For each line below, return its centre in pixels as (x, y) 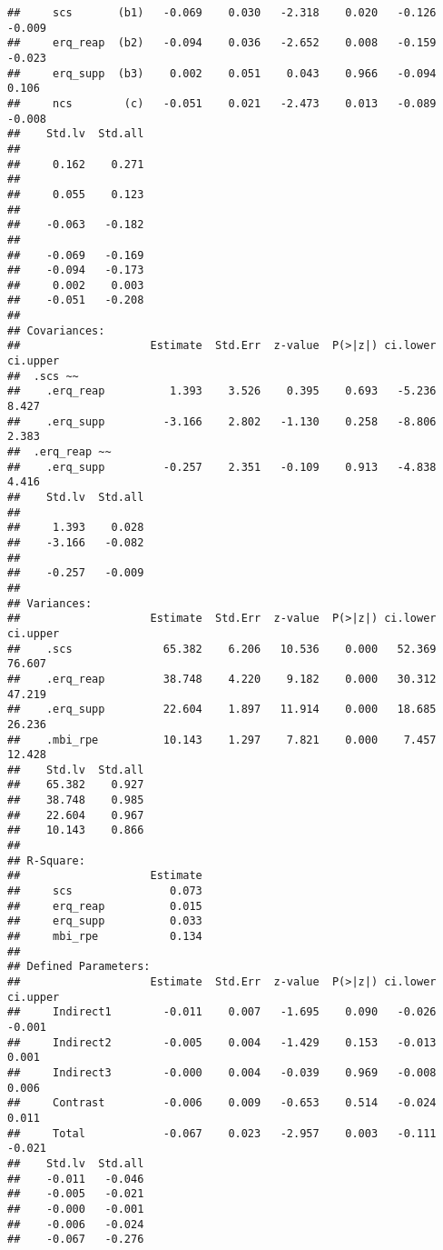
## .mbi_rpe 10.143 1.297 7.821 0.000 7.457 (222, 740)
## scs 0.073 (105, 891)
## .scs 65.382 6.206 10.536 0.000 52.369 (222, 649)
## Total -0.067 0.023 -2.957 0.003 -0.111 (222, 1133)
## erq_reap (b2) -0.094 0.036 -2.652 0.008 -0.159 (222, 43)
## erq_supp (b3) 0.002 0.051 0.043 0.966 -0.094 (222, 73)
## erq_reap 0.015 (105, 906)
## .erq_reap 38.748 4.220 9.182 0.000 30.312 (222, 679)
